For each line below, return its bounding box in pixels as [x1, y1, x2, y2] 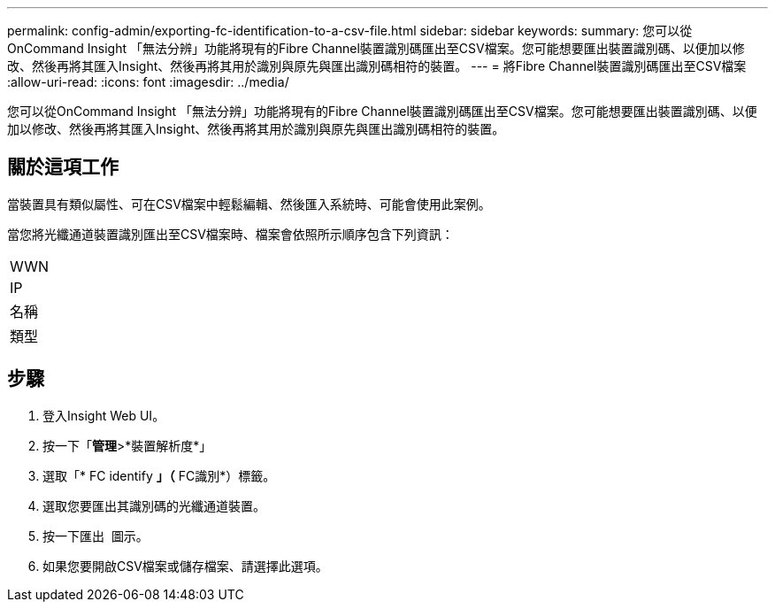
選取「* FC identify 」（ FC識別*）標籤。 [42, 467, 276, 483]
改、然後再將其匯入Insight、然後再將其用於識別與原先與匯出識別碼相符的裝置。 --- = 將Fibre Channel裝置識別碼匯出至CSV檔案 [7, 58, 747, 73]
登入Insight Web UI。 [42, 407, 165, 423]
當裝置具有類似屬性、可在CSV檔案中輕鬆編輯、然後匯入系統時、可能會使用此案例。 [7, 196, 491, 212]
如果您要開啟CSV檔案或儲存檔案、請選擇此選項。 [42, 558, 328, 574]
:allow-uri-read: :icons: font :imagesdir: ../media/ [7, 74, 289, 89]
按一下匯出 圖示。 [42, 528, 149, 543]
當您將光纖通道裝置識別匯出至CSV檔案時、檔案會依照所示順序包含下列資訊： [7, 226, 454, 242]
